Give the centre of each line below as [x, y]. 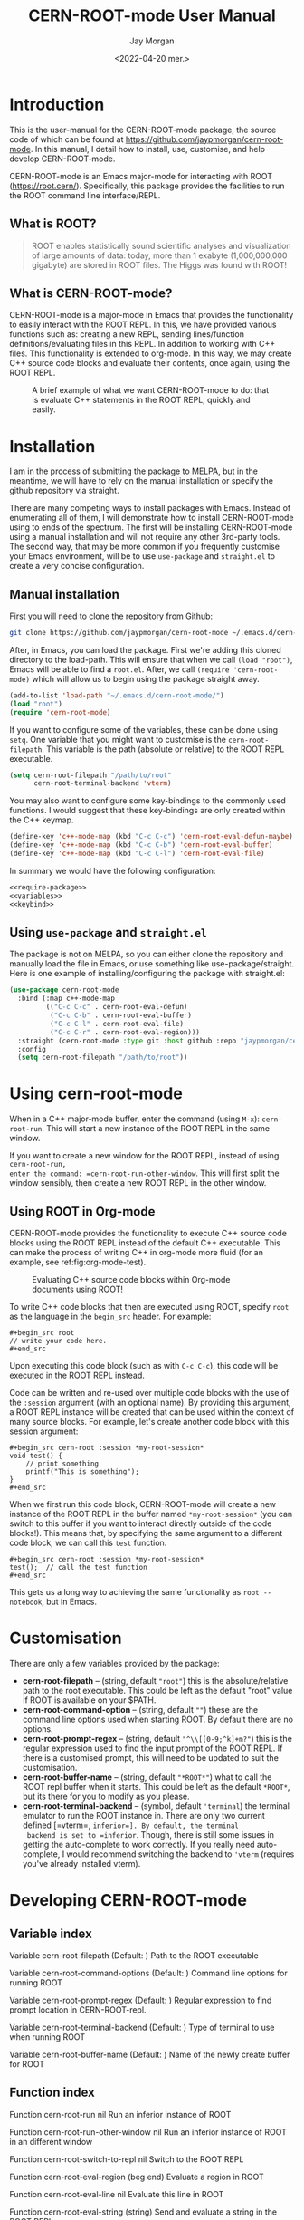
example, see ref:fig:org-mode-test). [78, 1262]
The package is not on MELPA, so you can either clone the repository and [147, 954]
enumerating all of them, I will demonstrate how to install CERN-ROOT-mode [152, 518]
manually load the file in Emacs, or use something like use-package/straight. [152, 964]
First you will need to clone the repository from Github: [111, 616]
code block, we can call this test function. [88, 1542]
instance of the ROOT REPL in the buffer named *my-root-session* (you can [151, 1514]
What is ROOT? [53, 224]
